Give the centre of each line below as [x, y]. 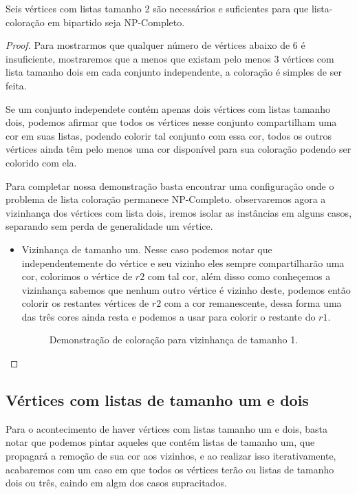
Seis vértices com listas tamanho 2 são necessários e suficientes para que [157, 8]
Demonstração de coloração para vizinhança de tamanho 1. [174, 340]
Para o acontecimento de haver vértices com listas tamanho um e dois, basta [167, 428]
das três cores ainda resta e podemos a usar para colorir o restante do [169, 316]
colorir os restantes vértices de [85, 303]
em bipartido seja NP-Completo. [116, 22]
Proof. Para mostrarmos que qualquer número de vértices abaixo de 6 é [155, 45]
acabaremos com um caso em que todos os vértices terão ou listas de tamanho [170, 469]
